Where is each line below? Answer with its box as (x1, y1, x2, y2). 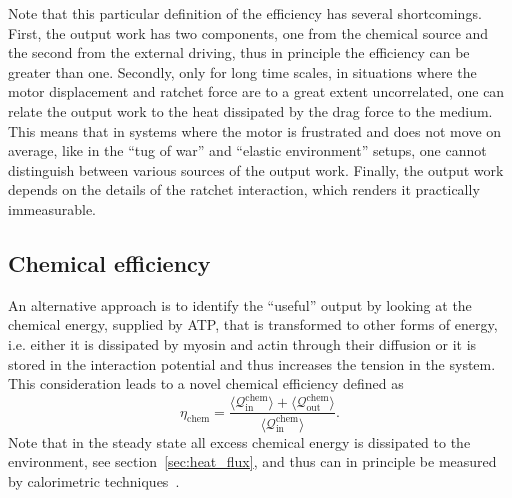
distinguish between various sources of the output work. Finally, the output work (8, 159, 504, 180)
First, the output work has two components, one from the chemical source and (8, 22, 489, 43)
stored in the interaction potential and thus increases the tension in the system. (8, 353, 496, 374)
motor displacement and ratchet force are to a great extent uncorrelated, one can (8, 81, 505, 102)
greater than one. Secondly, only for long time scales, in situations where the (8, 61, 477, 82)
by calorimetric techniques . (8, 470, 180, 491)
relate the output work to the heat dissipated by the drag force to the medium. (8, 100, 493, 121)
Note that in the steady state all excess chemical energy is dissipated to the (8, 431, 471, 452)
